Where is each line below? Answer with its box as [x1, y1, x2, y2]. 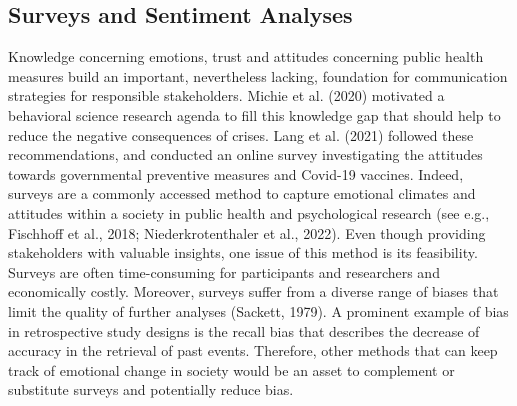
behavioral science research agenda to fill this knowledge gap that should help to [8, 104, 501, 125]
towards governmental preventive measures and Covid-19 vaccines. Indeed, [8, 163, 464, 184]
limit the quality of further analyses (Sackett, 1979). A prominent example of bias [8, 300, 509, 321]
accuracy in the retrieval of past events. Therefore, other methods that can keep [8, 340, 498, 361]
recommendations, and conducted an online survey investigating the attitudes [8, 144, 483, 165]
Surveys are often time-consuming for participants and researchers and [8, 261, 440, 282]
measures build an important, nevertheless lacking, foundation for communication [8, 65, 508, 86]
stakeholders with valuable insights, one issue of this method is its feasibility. [8, 242, 478, 263]
